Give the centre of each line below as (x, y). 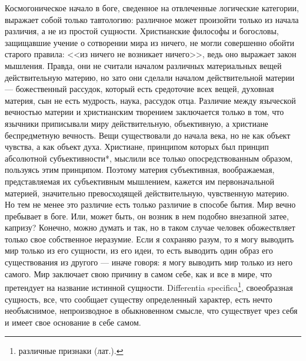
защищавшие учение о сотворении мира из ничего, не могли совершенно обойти (149, 42)
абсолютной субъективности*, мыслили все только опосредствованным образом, (149, 158)
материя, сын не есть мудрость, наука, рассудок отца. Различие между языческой (150, 100)
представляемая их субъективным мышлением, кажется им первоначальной (140, 181)
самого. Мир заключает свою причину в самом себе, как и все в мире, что (139, 273)
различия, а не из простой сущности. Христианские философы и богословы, (142, 31)
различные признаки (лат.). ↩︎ (71, 351)
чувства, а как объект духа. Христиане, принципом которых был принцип (137, 147)
